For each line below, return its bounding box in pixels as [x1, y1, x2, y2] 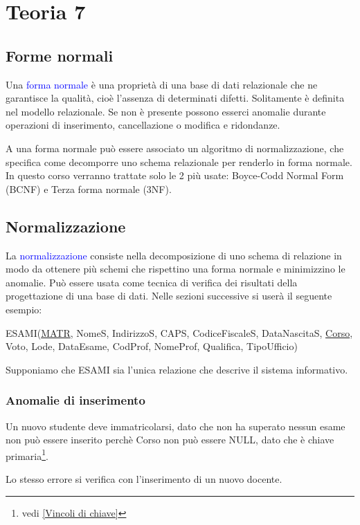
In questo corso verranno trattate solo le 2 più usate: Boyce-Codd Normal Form [6, 168, 344, 183]
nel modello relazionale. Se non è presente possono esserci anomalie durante [6, 104, 326, 118]
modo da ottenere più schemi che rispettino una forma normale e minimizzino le [6, 261, 345, 276]
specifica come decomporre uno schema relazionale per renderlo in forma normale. [6, 154, 352, 169]
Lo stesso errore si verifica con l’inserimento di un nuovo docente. [6, 471, 282, 486]
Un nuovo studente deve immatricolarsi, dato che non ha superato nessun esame [6, 418, 345, 433]
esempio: [6, 302, 42, 316]
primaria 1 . [6, 446, 48, 463]
